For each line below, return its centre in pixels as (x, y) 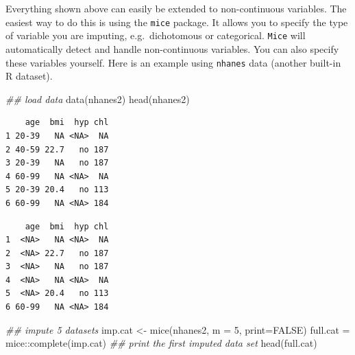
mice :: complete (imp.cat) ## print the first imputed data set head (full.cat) (161, 343)
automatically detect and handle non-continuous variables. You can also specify (172, 48)
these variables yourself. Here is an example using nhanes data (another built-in (173, 62)
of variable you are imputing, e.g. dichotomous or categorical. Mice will (156, 35)
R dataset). (29, 76)
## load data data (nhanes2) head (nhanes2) (98, 99)
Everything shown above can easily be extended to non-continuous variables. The (176, 8)
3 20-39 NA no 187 (57, 163)
